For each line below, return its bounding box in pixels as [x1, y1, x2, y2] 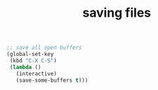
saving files [82, 5, 152, 21]
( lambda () [9, 63, 41, 70]
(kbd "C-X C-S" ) [9, 57, 57, 64]
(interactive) [15, 70, 57, 77]
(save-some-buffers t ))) [15, 77, 89, 84]
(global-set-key [6, 51, 54, 58]
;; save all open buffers [6, 44, 82, 52]
